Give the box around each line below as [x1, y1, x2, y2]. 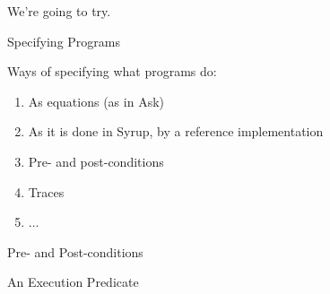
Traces [28, 182, 65, 201]
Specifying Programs [7, 31, 120, 50]
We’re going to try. [7, 2, 111, 20]
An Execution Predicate [7, 272, 139, 291]
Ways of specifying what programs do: [7, 62, 217, 81]
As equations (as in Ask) [28, 91, 164, 110]
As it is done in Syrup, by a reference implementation [28, 122, 324, 141]
